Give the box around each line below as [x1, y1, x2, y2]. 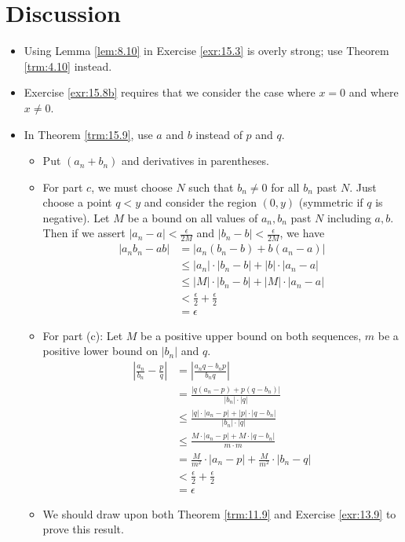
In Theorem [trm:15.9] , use [24, 126, 153, 142]
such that [188, 178, 234, 195]
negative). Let [42, 209, 110, 225]
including [327, 209, 371, 225]
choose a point [42, 194, 112, 211]
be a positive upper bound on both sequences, [140, 327, 362, 343]
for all [271, 178, 300, 195]
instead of [195, 126, 243, 142]
